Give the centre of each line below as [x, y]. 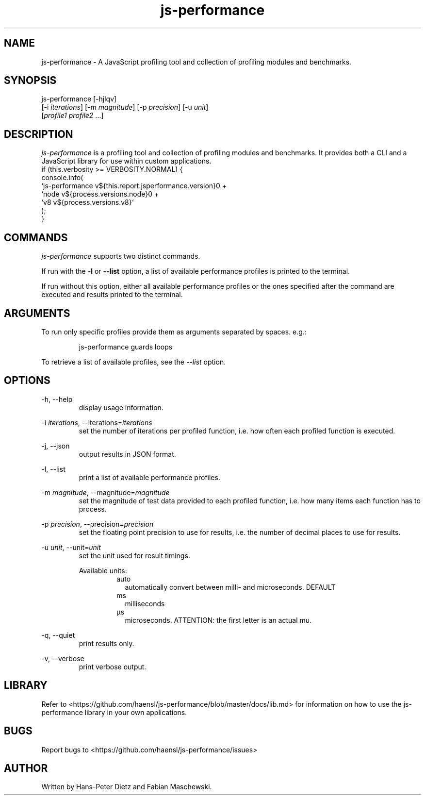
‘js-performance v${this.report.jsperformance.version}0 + [134, 186]
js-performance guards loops [126, 347]
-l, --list [53, 469]
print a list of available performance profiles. [149, 477]
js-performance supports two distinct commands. [121, 256]
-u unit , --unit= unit [71, 547]
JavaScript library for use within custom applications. [126, 161]
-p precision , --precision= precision [98, 524]
